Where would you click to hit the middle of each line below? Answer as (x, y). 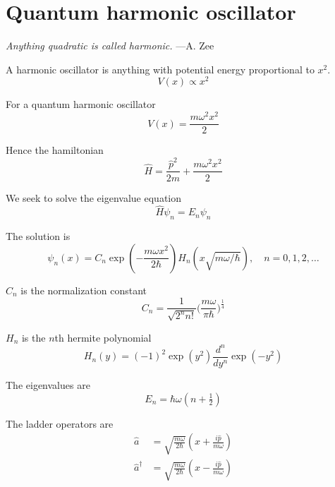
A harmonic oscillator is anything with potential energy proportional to (160, 69)
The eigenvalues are (48, 384)
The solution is (38, 236)
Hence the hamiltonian (55, 150)
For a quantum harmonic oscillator (81, 104)
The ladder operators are (60, 423)
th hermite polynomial (103, 337)
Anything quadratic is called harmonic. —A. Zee (110, 46)
